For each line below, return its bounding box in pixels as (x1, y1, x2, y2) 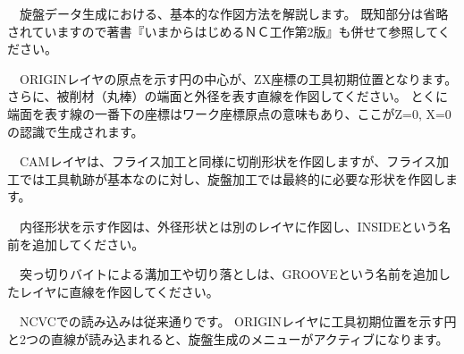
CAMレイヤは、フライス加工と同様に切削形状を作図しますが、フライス (19, 152, 436, 171)
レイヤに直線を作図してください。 (19, 282, 219, 300)
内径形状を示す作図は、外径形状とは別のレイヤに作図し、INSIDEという (19, 216, 439, 235)
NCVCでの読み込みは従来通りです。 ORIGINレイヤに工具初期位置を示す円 (19, 312, 457, 331)
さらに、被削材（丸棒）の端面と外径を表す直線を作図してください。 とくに (7, 87, 448, 105)
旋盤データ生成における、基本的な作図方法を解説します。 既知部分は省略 (19, 4, 449, 22)
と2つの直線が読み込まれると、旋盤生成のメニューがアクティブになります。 (7, 329, 449, 348)
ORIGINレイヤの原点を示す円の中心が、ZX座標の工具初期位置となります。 (19, 69, 458, 88)
